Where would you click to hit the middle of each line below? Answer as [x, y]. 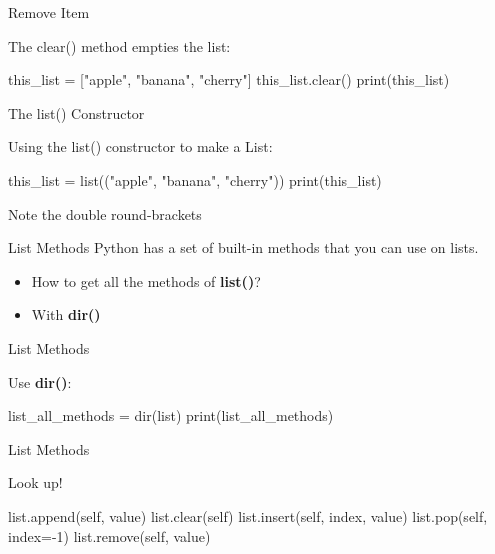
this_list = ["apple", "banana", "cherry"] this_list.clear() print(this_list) [229, 79]
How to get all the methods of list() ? [146, 280]
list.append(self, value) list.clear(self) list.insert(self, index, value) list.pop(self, [248, 515]
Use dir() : [40, 381]
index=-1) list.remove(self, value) [109, 535]
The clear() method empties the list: [119, 45]
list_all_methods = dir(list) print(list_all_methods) [171, 415]
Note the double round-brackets [105, 213]
